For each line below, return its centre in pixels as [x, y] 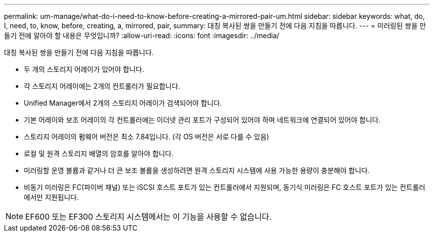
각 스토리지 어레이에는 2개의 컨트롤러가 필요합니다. [102, 86]
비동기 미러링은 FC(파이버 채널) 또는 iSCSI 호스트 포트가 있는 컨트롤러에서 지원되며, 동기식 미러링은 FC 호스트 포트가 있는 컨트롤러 [225, 187]
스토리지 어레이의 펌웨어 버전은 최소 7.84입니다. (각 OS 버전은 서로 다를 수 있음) [147, 137]
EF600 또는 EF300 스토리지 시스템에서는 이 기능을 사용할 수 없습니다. [148, 217]
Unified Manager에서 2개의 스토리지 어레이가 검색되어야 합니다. [123, 103]
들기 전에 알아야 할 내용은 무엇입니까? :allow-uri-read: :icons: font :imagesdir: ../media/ [142, 35]
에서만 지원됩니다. [52, 197]
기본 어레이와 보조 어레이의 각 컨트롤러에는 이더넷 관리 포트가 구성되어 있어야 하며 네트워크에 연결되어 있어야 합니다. [202, 120]
